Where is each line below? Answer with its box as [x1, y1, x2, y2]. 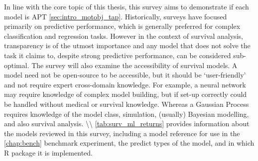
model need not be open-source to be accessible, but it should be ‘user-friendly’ [4, 70, 246, 80]
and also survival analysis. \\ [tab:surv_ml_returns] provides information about [4, 118, 250, 129]
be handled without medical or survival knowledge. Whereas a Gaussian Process [4, 98, 249, 109]
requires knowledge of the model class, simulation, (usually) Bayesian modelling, [4, 108, 249, 119]
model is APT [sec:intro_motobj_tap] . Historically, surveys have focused [4, 11, 227, 21]
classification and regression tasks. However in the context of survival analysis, [4, 30, 243, 41]
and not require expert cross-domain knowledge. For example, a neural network [4, 79, 246, 89]
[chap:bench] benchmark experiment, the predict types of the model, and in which [4, 138, 255, 148]
